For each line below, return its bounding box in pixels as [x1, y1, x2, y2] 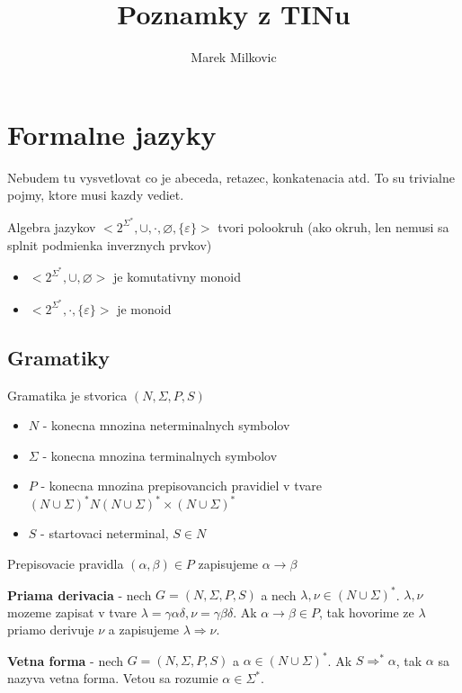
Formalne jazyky [7, 115, 217, 152]
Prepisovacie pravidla [7, 554, 124, 573]
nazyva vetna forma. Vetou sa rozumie [7, 669, 218, 688]
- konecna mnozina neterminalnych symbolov [42, 416, 290, 435]
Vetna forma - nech [7, 651, 124, 670]
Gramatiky [7, 343, 111, 371]
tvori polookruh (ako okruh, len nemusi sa [218, 217, 449, 236]
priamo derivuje [7, 620, 94, 639]
